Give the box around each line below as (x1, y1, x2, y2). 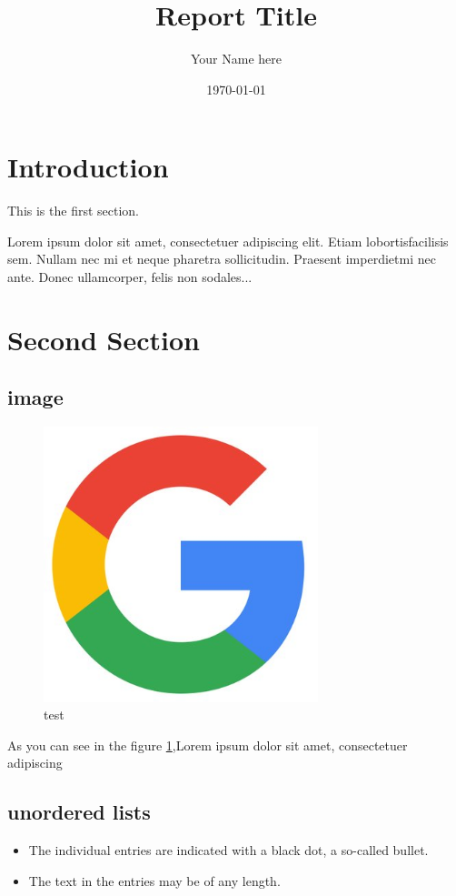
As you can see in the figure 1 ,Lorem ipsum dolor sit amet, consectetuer (7, 735, 408, 754)
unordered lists (7, 798, 151, 826)
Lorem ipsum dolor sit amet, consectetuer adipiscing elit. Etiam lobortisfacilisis (7, 231, 449, 250)
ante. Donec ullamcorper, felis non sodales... (7, 267, 253, 287)
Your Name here (190, 49, 282, 68)
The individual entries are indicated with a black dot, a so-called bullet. (28, 841, 429, 860)
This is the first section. (7, 201, 139, 220)
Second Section (7, 320, 200, 357)
